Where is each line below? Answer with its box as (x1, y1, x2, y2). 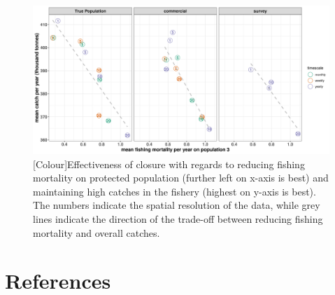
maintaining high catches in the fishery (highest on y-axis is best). (33, 184, 316, 198)
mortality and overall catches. (33, 225, 160, 240)
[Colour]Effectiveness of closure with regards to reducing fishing (33, 156, 305, 171)
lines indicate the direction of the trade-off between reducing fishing (33, 211, 323, 226)
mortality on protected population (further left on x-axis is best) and (33, 170, 329, 185)
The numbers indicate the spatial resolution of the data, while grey (33, 198, 320, 212)
